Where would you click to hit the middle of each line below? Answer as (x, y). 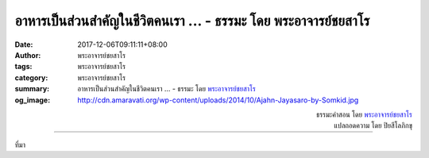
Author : (28, 55)
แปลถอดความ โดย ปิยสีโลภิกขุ (373, 125)
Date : (24, 44)
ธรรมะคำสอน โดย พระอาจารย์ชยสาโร (364, 114)
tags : (23, 67)
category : (31, 77)
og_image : (33, 100)
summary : (32, 89)
